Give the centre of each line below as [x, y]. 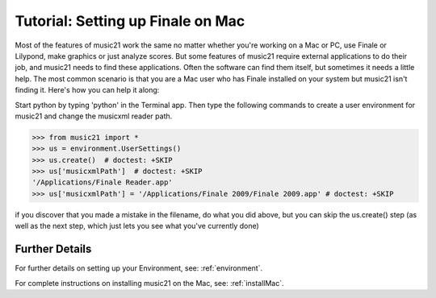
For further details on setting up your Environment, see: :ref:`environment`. [138, 268]
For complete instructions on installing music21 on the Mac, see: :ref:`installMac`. [149, 283]
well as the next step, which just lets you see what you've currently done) [137, 226]
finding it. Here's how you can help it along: [87, 90]
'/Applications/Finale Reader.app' [102, 182]
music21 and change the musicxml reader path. [94, 116]
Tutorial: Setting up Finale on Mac [130, 21]
